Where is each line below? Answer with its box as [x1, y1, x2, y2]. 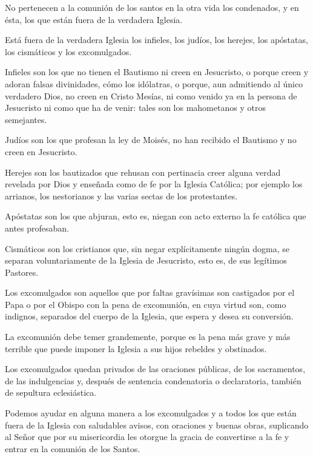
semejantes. [5, 113, 47, 125]
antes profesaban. [5, 221, 69, 234]
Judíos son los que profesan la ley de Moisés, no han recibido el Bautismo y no [5, 133, 297, 146]
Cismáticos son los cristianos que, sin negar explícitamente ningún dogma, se [5, 242, 290, 255]
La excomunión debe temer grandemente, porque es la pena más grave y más [5, 330, 291, 343]
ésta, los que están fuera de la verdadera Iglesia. [5, 13, 183, 25]
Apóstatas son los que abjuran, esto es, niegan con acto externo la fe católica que [5, 210, 306, 222]
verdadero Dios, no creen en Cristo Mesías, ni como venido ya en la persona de [5, 89, 297, 102]
